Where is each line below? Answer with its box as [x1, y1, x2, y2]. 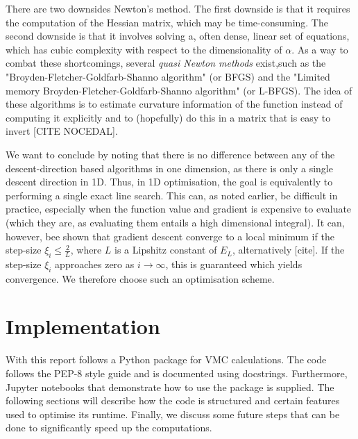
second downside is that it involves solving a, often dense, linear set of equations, [6, 28, 350, 43]
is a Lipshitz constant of [114, 242, 217, 257]
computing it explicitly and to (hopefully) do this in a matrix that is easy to [6, 110, 331, 124]
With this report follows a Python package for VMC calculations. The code [6, 352, 327, 367]
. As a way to [291, 42, 348, 56]
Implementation [6, 312, 160, 340]
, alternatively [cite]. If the [232, 242, 345, 257]
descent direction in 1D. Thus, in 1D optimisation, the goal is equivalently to [6, 174, 333, 189]
